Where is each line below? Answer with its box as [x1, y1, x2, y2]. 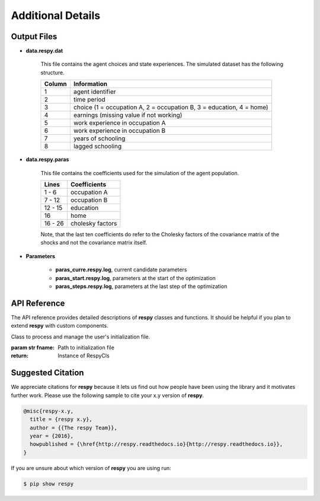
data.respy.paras [25, 156, 69, 163]
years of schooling [73, 134, 126, 142]
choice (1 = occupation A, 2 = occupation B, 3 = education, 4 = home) [73, 103, 269, 112]
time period [73, 96, 106, 104]
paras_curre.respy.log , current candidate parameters [55, 266, 187, 273]
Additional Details [11, 9, 101, 22]
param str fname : [11, 344, 55, 351]
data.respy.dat [25, 47, 63, 55]
